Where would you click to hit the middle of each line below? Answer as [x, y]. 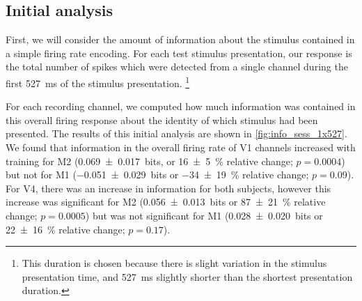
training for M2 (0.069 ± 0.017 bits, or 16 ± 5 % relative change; [149, 161]
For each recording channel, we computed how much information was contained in [181, 106]
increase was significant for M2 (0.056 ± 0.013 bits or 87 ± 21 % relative [166, 202]
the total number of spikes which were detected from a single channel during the [177, 67]
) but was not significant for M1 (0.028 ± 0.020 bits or [204, 215]
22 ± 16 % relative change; [65, 229]
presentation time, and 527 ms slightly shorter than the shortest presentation [187, 276]
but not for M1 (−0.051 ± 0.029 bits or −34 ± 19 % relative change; [157, 175]
